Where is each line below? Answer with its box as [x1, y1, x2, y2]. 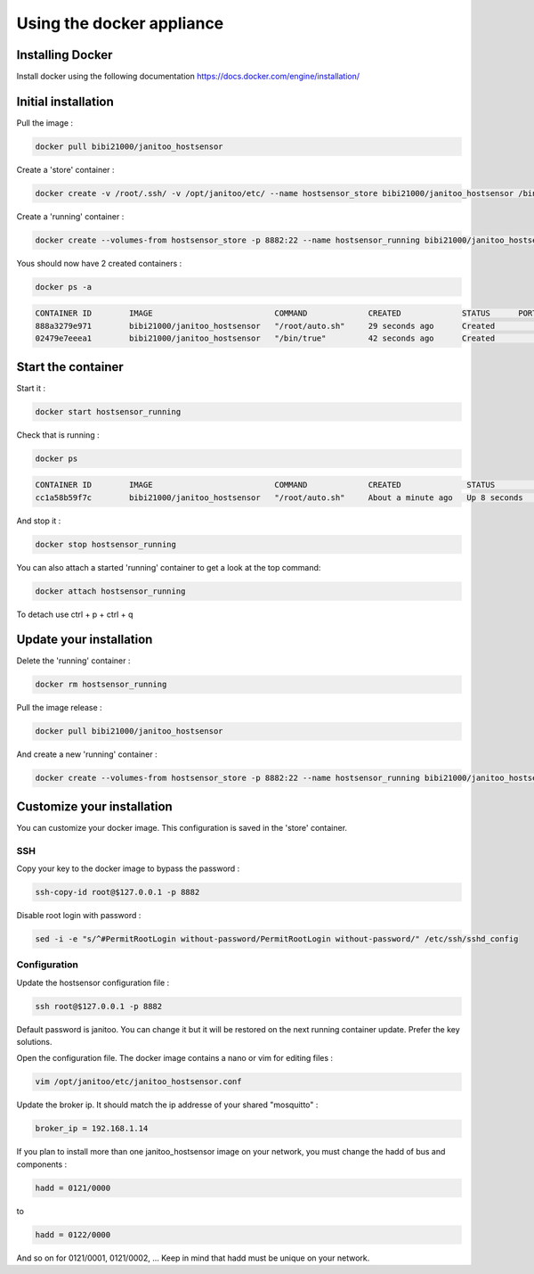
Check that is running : [16, 429, 100, 440]
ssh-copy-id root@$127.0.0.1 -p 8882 [35, 887, 200, 898]
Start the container [16, 359, 124, 374]
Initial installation [16, 94, 115, 109]
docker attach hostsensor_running [35, 586, 186, 596]
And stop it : [16, 515, 61, 526]
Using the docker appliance [16, 13, 224, 33]
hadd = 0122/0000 [35, 1229, 111, 1239]
